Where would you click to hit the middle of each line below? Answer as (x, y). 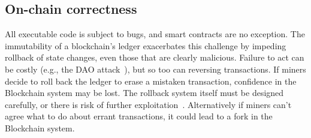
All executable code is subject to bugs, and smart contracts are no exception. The (155, 34)
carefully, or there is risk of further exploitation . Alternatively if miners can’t (148, 104)
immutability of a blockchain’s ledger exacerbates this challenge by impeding (146, 45)
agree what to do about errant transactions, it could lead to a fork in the (139, 116)
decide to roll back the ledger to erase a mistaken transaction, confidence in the (151, 81)
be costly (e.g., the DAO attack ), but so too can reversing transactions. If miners (155, 69)
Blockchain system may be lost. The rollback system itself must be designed (144, 93)
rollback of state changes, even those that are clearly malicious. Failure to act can (155, 57)
